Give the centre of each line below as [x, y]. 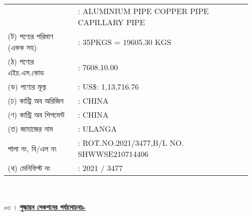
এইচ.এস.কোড [26, 72]
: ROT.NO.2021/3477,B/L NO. [131, 143]
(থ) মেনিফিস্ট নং [29, 168]
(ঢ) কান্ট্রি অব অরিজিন [36, 100]
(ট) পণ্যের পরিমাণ [31, 36]
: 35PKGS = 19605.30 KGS [125, 42]
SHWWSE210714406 [113, 154]
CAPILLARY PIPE [111, 22]
